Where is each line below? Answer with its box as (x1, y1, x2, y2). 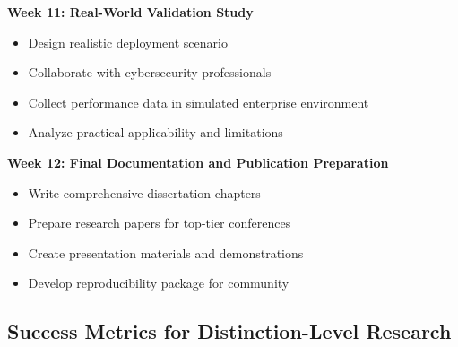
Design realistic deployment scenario (28, 32, 228, 51)
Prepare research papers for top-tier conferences (28, 213, 291, 232)
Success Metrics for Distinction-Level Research (7, 317, 452, 345)
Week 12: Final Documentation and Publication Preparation (7, 152, 389, 171)
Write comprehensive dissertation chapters (28, 183, 261, 202)
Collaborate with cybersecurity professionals (28, 63, 272, 82)
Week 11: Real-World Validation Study (7, 3, 254, 21)
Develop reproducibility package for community (28, 273, 289, 292)
